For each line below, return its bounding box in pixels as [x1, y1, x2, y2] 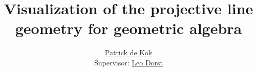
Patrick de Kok [104, 47, 153, 58]
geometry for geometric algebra [15, 18, 242, 39]
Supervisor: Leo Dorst [94, 57, 163, 67]
